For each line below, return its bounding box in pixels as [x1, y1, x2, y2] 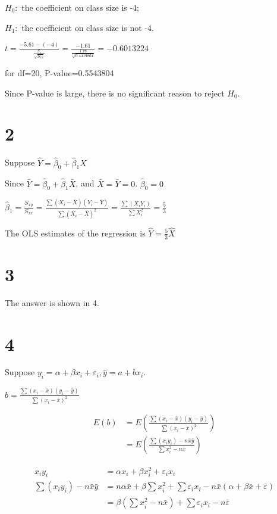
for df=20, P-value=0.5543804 [5, 67, 114, 79]
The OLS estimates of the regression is [5, 226, 146, 239]
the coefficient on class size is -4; [21, 1, 140, 13]
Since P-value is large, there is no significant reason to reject [5, 86, 225, 99]
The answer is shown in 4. [5, 296, 99, 309]
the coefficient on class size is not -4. [21, 21, 154, 33]
